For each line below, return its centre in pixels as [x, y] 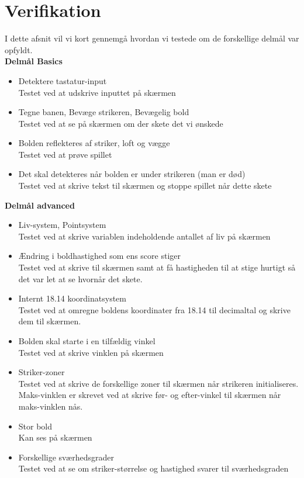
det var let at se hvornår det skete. [80, 278]
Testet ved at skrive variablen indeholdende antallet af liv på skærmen [144, 236]
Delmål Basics [34, 61]
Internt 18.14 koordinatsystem [72, 298]
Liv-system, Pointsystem [62, 225]
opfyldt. [19, 49]
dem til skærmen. [50, 321]
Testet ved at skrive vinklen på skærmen [91, 352]
